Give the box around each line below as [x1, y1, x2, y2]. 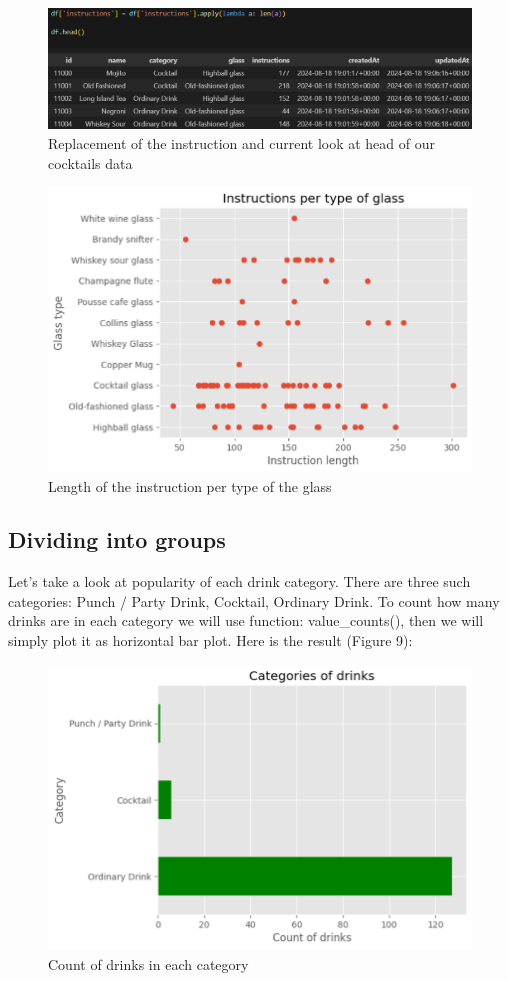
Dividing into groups [8, 524, 226, 555]
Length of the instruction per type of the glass [48, 475, 332, 496]
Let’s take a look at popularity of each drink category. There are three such [8, 571, 471, 592]
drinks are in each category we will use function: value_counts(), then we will [8, 610, 484, 631]
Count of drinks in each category [48, 953, 249, 974]
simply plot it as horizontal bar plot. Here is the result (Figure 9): [8, 630, 413, 651]
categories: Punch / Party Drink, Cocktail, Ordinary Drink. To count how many [8, 590, 500, 611]
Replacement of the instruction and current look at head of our [48, 132, 436, 153]
